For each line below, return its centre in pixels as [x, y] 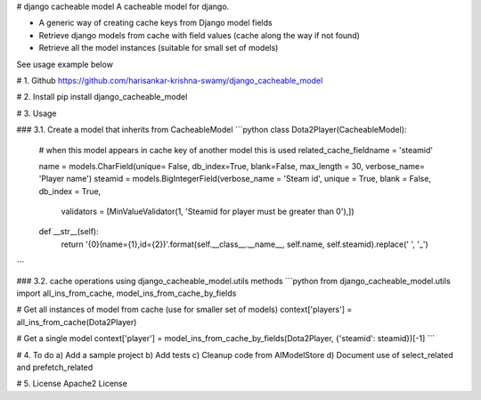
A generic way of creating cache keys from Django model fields [155, 23]
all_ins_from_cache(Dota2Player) [77, 322]
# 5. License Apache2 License [72, 384]
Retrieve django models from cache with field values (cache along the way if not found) [200, 35]
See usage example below [65, 64]
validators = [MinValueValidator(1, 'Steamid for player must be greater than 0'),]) [208, 212]
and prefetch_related [55, 367]
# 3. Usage [37, 113]
